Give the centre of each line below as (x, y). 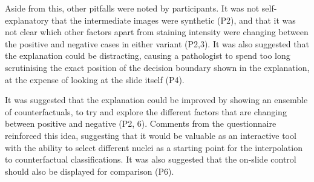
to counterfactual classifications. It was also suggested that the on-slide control (151, 159)
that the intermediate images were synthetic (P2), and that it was (174, 20)
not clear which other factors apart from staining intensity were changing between (157, 32)
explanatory (27, 20)
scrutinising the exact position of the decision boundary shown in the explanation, (157, 67)
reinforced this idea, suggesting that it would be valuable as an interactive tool (151, 135)
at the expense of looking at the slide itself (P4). (95, 79)
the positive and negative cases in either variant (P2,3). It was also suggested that (157, 43)
